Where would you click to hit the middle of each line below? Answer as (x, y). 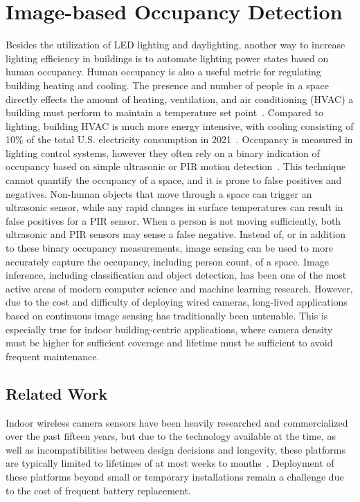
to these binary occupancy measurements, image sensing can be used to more (170, 248)
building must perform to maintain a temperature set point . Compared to (164, 112)
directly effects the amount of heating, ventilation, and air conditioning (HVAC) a (180, 99)
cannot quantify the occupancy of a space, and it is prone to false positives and (174, 180)
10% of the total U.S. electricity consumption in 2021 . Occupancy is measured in (179, 139)
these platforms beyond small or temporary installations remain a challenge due (175, 476)
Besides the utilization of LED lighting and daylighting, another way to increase (175, 45)
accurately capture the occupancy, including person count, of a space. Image (167, 261)
